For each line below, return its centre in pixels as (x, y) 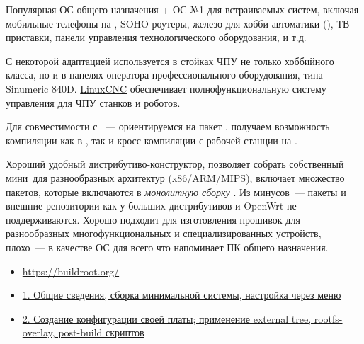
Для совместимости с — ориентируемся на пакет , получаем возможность (168, 126)
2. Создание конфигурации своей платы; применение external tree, (167, 318)
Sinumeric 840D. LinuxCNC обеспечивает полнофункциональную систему (166, 88)
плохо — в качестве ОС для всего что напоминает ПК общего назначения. (167, 247)
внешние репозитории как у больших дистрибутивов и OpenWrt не (151, 206)
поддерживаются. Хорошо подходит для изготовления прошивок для (153, 219)
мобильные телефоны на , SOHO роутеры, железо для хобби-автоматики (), (170, 23)
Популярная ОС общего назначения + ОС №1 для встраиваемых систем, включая (182, 9)
